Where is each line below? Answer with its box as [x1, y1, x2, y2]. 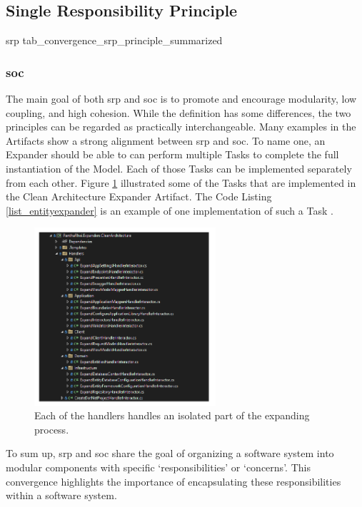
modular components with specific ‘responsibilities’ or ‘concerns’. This [6, 459, 311, 474]
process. [34, 421, 69, 436]
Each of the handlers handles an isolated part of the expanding [34, 408, 310, 423]
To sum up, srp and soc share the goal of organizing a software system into [6, 446, 334, 461]
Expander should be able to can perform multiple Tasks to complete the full [6, 147, 339, 162]
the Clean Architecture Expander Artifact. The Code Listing [6, 189, 272, 204]
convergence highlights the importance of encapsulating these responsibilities [6, 473, 341, 488]
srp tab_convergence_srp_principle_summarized [6, 33, 223, 48]
